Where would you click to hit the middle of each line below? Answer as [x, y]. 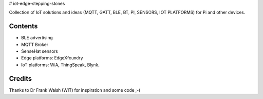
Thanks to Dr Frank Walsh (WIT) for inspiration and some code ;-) [75, 90]
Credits [20, 78]
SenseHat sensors [40, 51]
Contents [23, 26]
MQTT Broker [35, 44]
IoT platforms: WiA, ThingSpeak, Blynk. [60, 65]
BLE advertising [37, 38]
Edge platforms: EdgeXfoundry [52, 58]
